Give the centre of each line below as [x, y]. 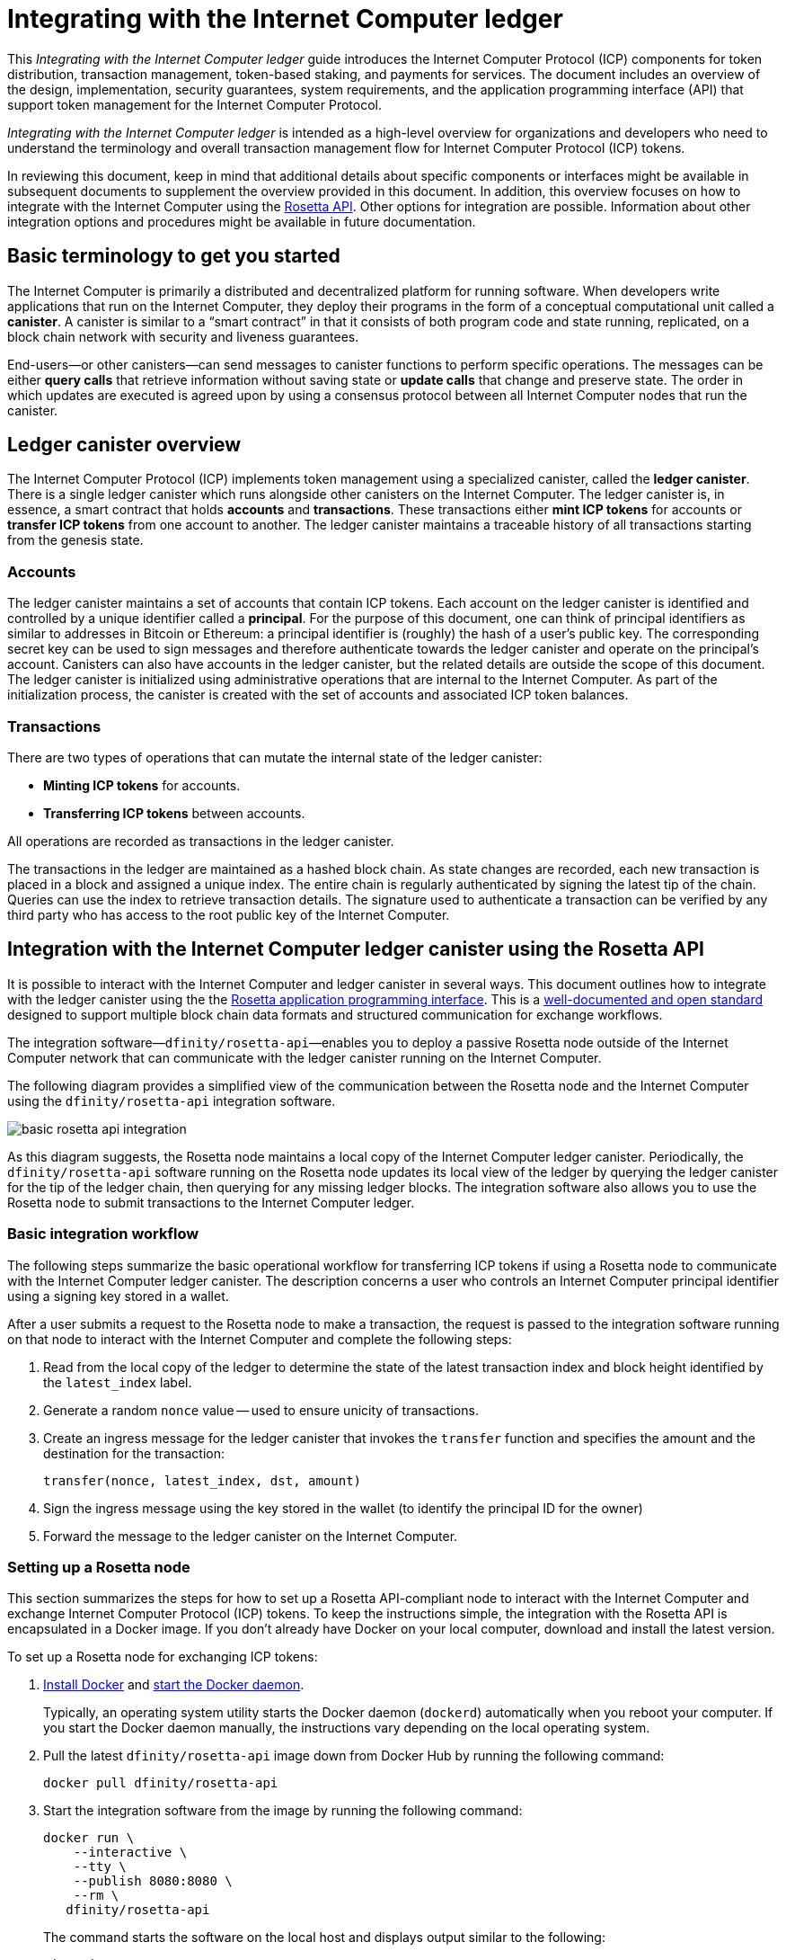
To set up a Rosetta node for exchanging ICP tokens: [163, 1657]
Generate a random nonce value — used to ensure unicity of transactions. [261, 1410]
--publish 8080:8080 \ [153, 1881]
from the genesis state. [75, 540]
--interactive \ [130, 1853]
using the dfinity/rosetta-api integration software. [172, 1100]
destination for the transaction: [134, 1453]
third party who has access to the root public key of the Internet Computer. [229, 914]
